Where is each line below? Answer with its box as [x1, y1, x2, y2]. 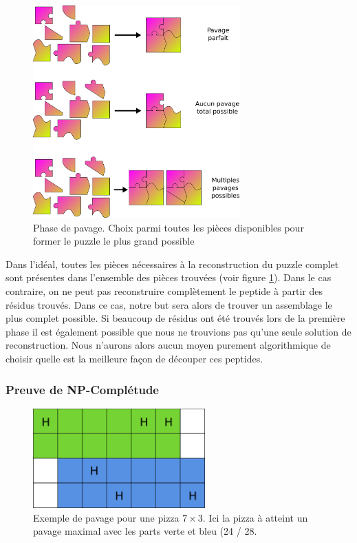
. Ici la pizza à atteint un [202, 510, 308, 524]
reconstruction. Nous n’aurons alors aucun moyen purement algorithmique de [6, 338, 331, 352]
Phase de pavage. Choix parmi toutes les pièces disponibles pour [33, 220, 304, 234]
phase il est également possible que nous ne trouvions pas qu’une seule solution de [6, 324, 351, 338]
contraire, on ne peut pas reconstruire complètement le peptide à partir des [6, 284, 323, 298]
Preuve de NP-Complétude [6, 380, 159, 398]
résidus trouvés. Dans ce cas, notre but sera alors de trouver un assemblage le [6, 297, 332, 311]
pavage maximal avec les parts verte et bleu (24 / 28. [33, 524, 257, 538]
